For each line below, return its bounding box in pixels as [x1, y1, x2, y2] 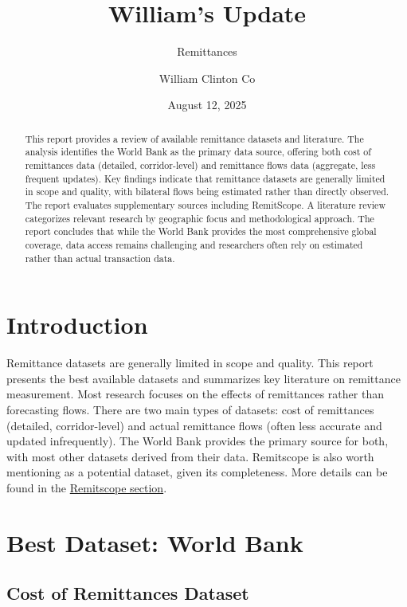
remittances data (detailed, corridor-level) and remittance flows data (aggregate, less [25, 159, 376, 172]
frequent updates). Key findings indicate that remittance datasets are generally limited [25, 171, 385, 185]
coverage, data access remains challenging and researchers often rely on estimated [25, 237, 363, 251]
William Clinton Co [158, 69, 256, 86]
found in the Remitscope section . [6, 479, 167, 495]
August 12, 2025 [167, 96, 247, 113]
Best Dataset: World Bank [6, 526, 303, 558]
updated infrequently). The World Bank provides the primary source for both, [6, 433, 389, 449]
